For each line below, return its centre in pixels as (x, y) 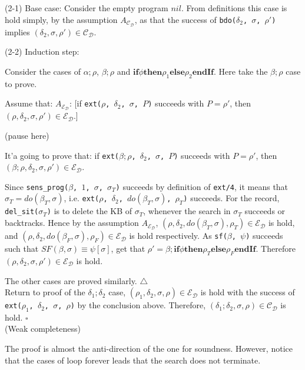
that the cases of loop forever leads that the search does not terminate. (133, 360)
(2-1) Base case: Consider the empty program (87, 8)
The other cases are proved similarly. (71, 280)
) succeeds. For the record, (231, 198)
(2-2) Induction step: (42, 51)
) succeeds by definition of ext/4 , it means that (202, 186)
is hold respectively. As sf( (178, 236)
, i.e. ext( (82, 198)
